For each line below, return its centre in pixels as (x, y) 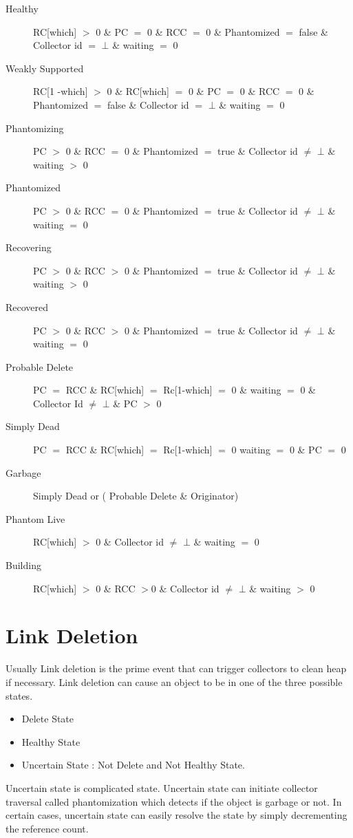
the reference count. (47, 828)
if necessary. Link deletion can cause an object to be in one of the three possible (174, 681)
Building (23, 565)
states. (19, 695)
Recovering (29, 247)
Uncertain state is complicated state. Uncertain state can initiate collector (162, 787)
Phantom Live (35, 518)
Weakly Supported (45, 68)
